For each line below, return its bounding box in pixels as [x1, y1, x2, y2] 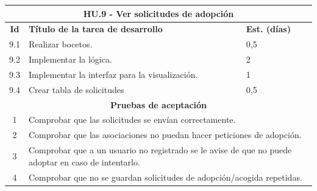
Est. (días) [246, 23, 291, 35]
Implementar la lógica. [28, 53, 112, 66]
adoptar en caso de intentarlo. [28, 155, 140, 168]
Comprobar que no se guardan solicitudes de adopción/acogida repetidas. [28, 170, 302, 183]
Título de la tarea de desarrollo [28, 23, 163, 35]
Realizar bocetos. [28, 38, 93, 50]
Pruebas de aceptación [110, 98, 207, 111]
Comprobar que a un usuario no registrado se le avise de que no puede [28, 144, 292, 156]
